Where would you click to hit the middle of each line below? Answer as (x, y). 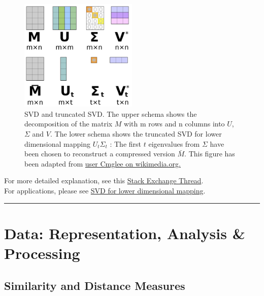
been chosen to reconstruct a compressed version (100, 154)
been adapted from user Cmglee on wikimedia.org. (103, 163)
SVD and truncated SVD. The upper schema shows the (111, 113)
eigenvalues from (174, 143)
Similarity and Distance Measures (95, 285)
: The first (126, 143)
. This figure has (210, 154)
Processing (42, 253)
